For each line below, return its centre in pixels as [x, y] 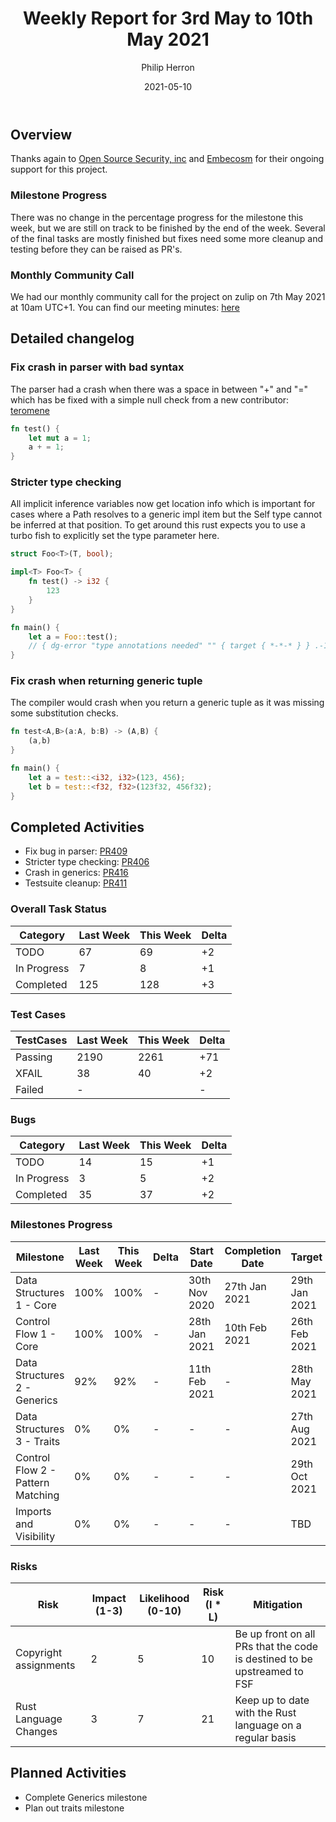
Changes [36, 1731]
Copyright [39, 1652]
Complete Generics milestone [86, 1797]
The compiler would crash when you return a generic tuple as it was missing [167, 703]
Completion [253, 1250]
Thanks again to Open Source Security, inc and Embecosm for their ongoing [167, 159]
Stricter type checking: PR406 [87, 862]
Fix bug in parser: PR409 [76, 851]
